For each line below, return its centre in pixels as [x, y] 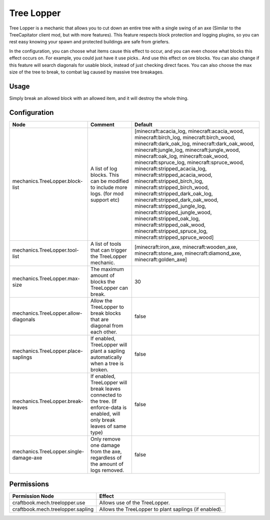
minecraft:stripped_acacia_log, [170, 168]
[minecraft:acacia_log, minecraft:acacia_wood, [189, 131]
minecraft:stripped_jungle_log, [170, 206]
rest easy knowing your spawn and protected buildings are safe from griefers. [89, 42]
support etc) [105, 200]
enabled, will [105, 414]
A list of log [104, 168]
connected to [106, 395]
